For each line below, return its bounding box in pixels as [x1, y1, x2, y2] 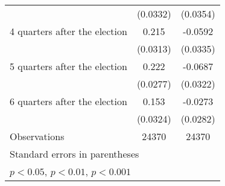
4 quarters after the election [10, 24, 127, 38]
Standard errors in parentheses [10, 147, 139, 161]
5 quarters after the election [10, 59, 127, 73]
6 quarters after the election [10, 94, 127, 108]
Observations [10, 129, 65, 143]
